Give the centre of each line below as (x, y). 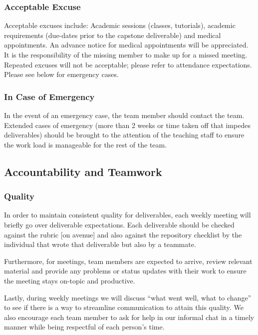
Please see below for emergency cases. (61, 74)
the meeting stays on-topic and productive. (70, 280)
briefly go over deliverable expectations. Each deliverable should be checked (119, 224)
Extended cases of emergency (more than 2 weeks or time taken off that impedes (128, 125)
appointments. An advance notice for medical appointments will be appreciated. (126, 45)
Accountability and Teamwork (83, 171)
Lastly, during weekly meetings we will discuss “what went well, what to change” (128, 297)
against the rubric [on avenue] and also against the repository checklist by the (123, 234)
